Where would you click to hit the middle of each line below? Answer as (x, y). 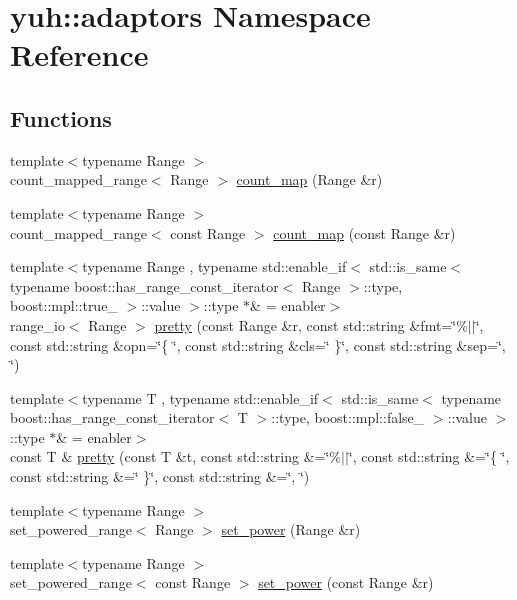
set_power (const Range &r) (346, 582)
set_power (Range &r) (291, 529)
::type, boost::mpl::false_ (348, 417)
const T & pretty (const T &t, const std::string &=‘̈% (176, 456)
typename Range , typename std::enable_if (214, 266)
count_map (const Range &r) (364, 232)
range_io (37, 324)
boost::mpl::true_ (64, 305)
